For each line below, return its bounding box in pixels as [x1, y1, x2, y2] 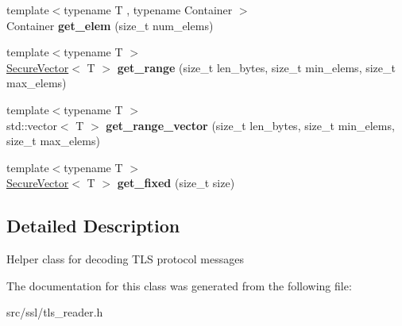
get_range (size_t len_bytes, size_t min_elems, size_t [117, 59, 396, 75]
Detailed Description [6, 213, 180, 238]
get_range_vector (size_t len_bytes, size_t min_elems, [106, 117, 395, 133]
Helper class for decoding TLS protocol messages [6, 251, 244, 267]
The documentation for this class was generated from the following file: [6, 277, 352, 293]
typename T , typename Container [64, 2, 233, 17]
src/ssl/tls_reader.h [6, 304, 103, 320]
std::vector [6, 117, 57, 133]
